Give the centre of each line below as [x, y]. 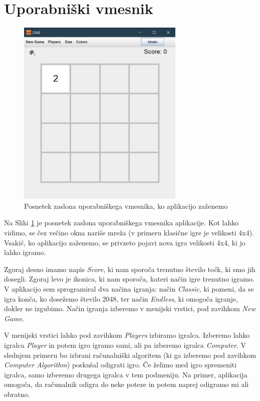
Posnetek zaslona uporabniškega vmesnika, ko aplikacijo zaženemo [126, 206]
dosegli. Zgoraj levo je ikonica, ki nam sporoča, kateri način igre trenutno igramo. [129, 279]
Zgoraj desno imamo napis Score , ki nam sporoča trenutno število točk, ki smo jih [130, 269]
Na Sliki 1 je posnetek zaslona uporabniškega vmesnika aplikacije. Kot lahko [121, 223]
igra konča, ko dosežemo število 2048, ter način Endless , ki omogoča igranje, [121, 298]
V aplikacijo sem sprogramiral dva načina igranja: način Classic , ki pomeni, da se [129, 289]
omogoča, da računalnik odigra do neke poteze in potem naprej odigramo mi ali [126, 384]
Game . [14, 318]
